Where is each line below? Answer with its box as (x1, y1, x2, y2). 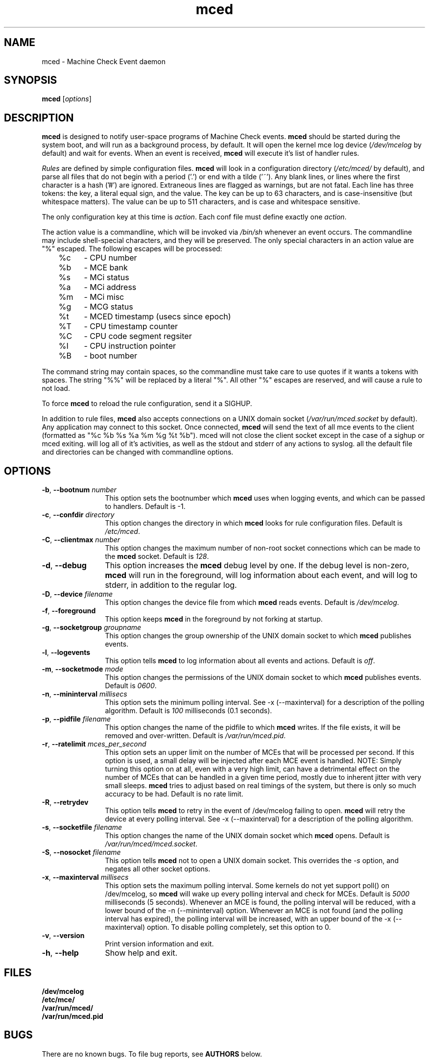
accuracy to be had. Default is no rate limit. (105, 790, 243, 798)
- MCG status (84, 302, 133, 312)
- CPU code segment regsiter (84, 331, 192, 341)
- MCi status (84, 272, 129, 283)
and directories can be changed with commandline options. (42, 448, 234, 457)
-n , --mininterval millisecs (42, 690, 127, 699)
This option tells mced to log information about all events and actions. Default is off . (105, 656, 375, 665)
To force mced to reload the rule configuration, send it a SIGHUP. (42, 399, 252, 408)
